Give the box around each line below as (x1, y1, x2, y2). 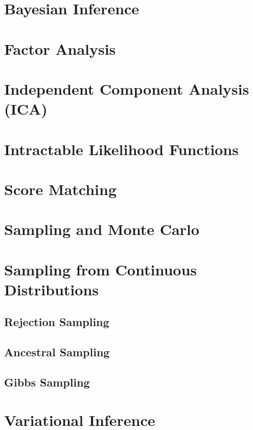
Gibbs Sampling (4, 374, 90, 390)
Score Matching (4, 178, 117, 199)
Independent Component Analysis (4, 78, 249, 99)
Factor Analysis (4, 38, 116, 59)
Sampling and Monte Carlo (4, 219, 199, 240)
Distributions (4, 278, 99, 299)
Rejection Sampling (4, 314, 109, 330)
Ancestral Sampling (4, 344, 110, 360)
